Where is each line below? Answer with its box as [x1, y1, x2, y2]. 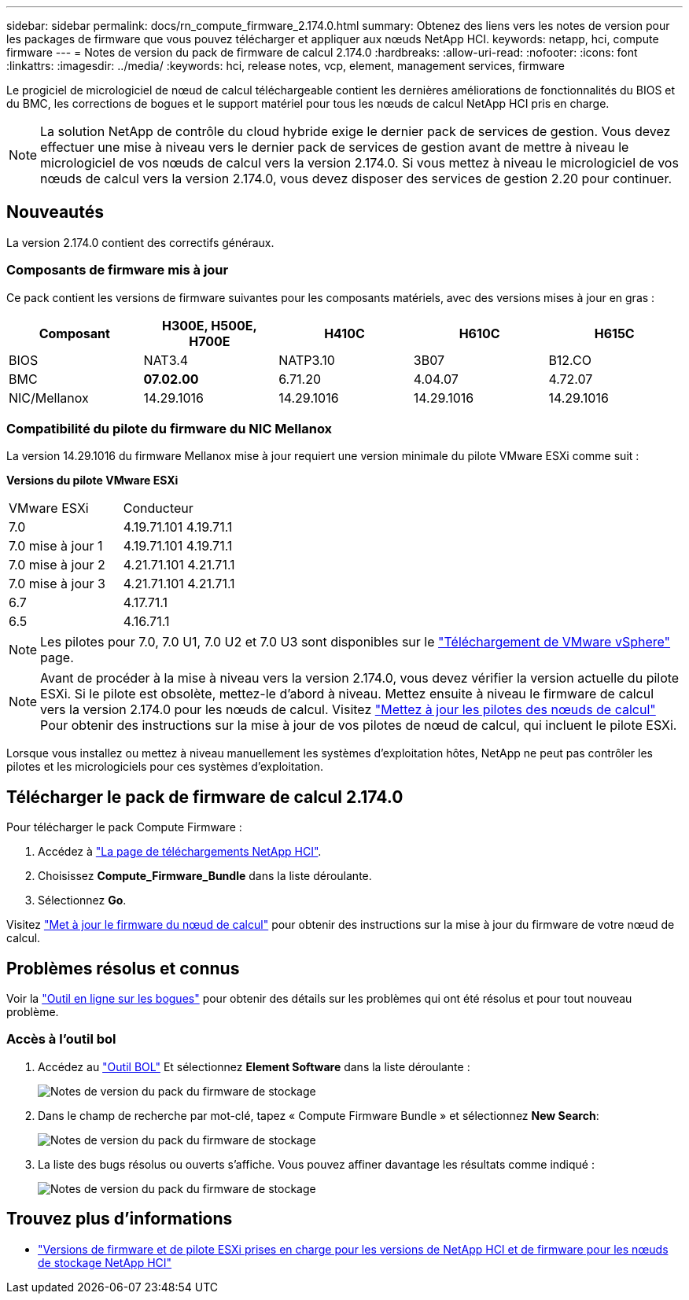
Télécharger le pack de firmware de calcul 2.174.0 [6, 786, 403, 807]
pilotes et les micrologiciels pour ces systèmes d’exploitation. [6, 760, 324, 774]
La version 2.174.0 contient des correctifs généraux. [6, 235, 274, 249]
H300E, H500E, [162, 317, 257, 333]
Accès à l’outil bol [6, 1031, 116, 1048]
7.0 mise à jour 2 [9, 557, 105, 573]
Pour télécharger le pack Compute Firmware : [6, 820, 242, 834]
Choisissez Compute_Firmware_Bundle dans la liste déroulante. [38, 869, 372, 883]
